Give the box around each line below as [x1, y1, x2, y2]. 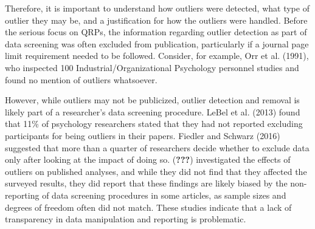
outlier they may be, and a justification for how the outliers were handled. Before [5, 13, 308, 26]
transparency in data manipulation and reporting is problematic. [5, 213, 246, 225]
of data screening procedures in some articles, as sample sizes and [42, 188, 286, 201]
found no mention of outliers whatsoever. [5, 73, 157, 86]
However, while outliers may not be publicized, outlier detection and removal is [5, 94, 300, 106]
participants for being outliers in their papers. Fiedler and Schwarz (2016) [5, 129, 280, 142]
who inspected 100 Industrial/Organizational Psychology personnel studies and [5, 61, 299, 73]
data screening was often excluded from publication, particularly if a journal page [5, 37, 309, 50]
